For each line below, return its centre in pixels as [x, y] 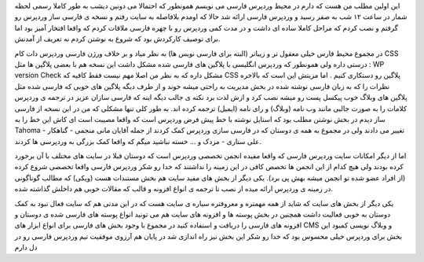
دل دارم [26, 247]
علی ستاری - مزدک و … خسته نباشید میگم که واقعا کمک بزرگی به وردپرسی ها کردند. [138, 141]
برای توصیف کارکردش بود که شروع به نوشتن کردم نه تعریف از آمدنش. [117, 39]
